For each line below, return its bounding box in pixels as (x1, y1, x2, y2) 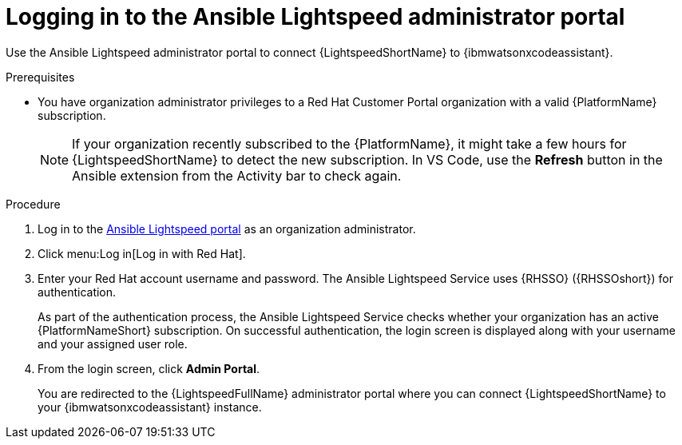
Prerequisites (6, 70, 75, 84)
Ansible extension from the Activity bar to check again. (72, 167, 402, 184)
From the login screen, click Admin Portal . (38, 361, 260, 375)
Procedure (6, 197, 61, 211)
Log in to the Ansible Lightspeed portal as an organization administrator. (38, 221, 416, 236)
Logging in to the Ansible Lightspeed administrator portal (6, 3, 625, 30)
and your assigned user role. (38, 336, 188, 351)
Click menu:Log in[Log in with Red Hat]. (38, 246, 246, 260)
